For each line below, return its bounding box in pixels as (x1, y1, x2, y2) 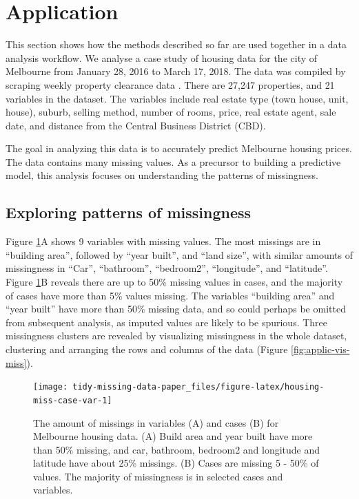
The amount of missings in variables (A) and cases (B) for (33, 415, 279, 429)
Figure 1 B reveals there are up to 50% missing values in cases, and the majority (6, 275, 343, 289)
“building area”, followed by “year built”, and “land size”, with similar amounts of (6, 247, 353, 262)
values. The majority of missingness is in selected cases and (33, 469, 283, 483)
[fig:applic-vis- (291, 342, 350, 357)
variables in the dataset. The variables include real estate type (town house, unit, (6, 91, 349, 105)
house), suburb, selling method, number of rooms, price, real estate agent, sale (6, 105, 336, 119)
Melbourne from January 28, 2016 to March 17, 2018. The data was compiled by (6, 64, 346, 78)
